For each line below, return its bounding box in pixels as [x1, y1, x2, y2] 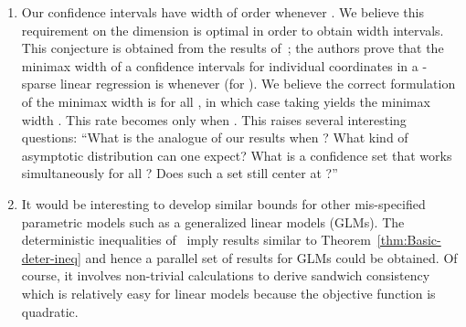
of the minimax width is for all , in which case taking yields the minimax [21, 91, 430, 111]
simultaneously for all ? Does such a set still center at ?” [21, 163, 338, 183]
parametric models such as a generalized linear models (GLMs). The [21, 212, 405, 231]
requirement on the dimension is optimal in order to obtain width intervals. [21, 20, 444, 39]
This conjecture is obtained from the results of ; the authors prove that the [21, 38, 444, 58]
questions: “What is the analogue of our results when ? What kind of [21, 128, 408, 147]
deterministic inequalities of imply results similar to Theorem [21, 230, 371, 249]
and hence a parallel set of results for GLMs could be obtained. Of [85, 248, 458, 267]
